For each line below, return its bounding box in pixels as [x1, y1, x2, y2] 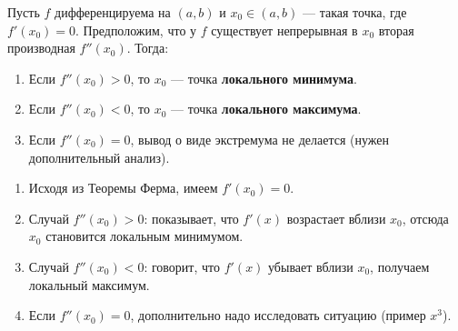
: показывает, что [144, 208, 239, 227]
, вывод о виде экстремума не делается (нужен [130, 129, 389, 148]
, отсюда [402, 208, 449, 227]
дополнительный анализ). [28, 147, 170, 166]
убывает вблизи [268, 256, 353, 276]
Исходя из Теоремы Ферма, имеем [28, 178, 218, 197]
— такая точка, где [303, 3, 407, 21]
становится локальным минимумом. [45, 226, 244, 246]
